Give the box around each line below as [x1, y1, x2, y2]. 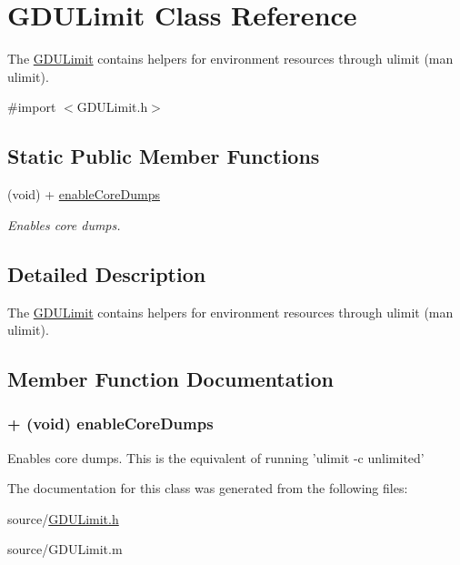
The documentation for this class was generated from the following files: [7, 479, 408, 498]
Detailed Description [7, 259, 206, 288]
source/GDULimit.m [7, 540, 123, 559]
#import [7, 97, 56, 116]
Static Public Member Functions [7, 142, 320, 170]
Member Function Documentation [7, 365, 335, 393]
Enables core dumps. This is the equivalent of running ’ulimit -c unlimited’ [7, 448, 425, 467]
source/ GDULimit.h [7, 509, 119, 528]
